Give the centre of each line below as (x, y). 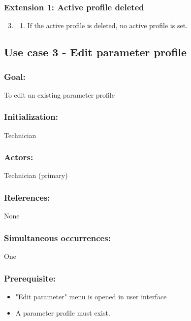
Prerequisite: (30, 278)
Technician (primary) (36, 175)
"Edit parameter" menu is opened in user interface (91, 296)
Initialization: (31, 117)
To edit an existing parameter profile (59, 94)
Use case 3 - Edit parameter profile (95, 52)
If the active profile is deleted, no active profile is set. (107, 25)
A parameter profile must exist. (63, 313)
